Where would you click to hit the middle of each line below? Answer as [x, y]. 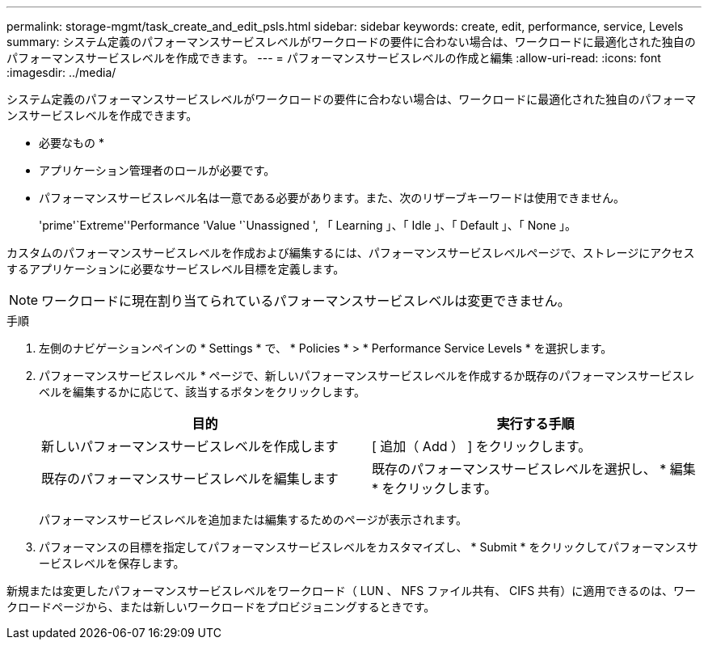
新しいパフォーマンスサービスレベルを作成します [190, 446]
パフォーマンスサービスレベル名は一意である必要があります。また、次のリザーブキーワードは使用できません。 [332, 198]
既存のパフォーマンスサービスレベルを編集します [190, 479]
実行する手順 [535, 424]
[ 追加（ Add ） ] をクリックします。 [482, 446]
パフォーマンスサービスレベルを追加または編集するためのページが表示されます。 [253, 519]
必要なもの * [72, 143]
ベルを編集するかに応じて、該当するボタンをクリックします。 [202, 392]
